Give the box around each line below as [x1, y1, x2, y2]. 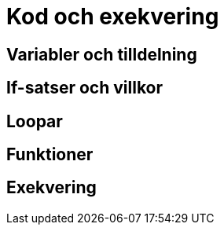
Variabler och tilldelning [6, 44, 197, 64]
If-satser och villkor [6, 78, 163, 98]
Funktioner [6, 145, 94, 165]
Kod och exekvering [6, 3, 219, 30]
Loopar [6, 111, 63, 131]
